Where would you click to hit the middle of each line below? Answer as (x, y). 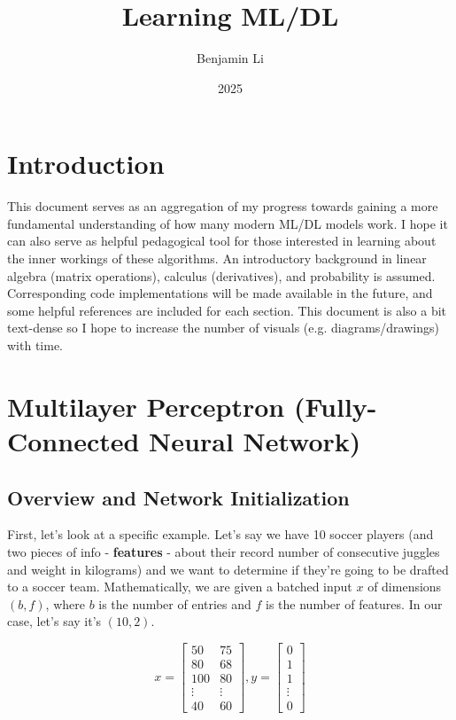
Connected (73, 440)
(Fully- (335, 406)
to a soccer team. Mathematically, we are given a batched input (180, 587)
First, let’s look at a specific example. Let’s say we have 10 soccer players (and (220, 534)
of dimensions (405, 587)
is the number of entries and (175, 603)
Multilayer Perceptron (146, 406)
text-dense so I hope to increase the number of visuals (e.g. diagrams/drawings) (223, 328)
